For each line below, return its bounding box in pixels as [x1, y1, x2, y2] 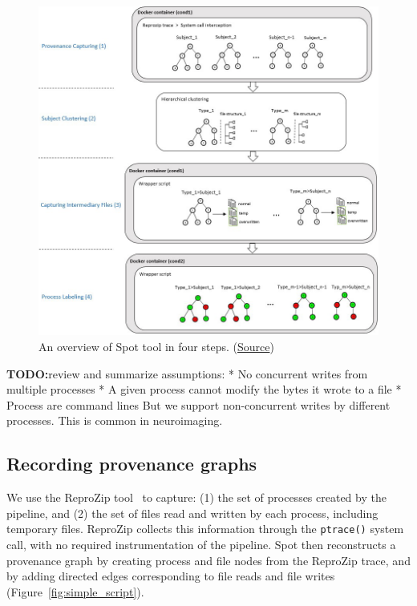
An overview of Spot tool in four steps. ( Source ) [38, 337, 274, 354]
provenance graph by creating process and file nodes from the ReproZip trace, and [6, 551, 411, 568]
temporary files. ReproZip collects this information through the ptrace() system [6, 520, 404, 537]
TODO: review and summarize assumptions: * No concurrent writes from [6, 365, 368, 382]
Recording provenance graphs [6, 451, 257, 476]
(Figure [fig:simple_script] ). [6, 583, 144, 600]
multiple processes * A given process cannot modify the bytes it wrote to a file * [6, 381, 402, 398]
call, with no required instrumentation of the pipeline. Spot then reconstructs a [6, 535, 396, 552]
